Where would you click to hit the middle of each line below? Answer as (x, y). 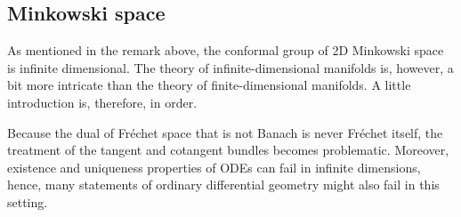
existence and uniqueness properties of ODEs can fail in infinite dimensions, (214, 167)
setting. (28, 201)
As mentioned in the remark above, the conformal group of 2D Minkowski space (226, 50)
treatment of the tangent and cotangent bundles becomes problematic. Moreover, (228, 150)
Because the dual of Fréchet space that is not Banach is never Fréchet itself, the (225, 132)
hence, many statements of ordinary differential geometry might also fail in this (223, 185)
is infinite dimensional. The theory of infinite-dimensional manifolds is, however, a (230, 67)
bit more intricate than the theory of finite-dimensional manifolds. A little (209, 85)
